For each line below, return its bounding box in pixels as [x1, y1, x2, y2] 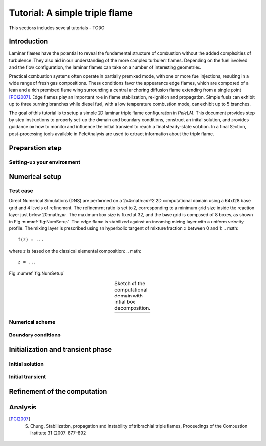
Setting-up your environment [9, 158, 81, 165]
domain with [114, 293, 143, 299]
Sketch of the [114, 280, 146, 287]
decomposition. [114, 305, 151, 312]
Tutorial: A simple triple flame [9, 7, 133, 18]
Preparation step [9, 144, 62, 152]
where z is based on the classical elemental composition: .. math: [9, 248, 142, 254]
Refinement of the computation [9, 387, 107, 396]
